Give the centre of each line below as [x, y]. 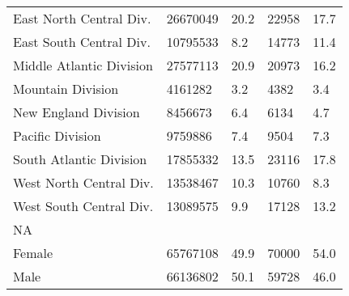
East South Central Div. [82, 42]
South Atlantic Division [80, 159]
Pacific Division [57, 135]
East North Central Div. [82, 18]
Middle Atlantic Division [83, 65]
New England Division [77, 112]
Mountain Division [66, 89]
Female [33, 253]
